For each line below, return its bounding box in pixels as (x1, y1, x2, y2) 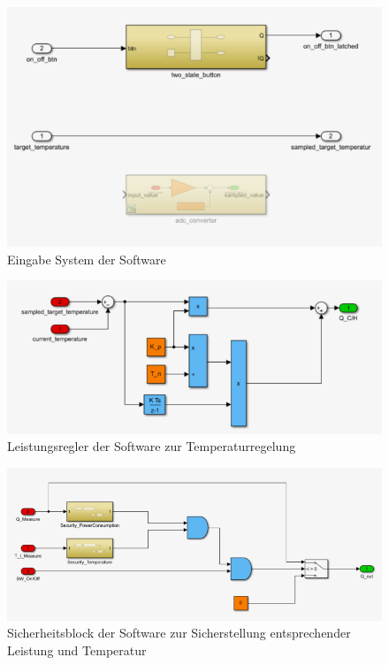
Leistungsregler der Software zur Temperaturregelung (7, 437, 296, 455)
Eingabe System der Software (7, 249, 166, 268)
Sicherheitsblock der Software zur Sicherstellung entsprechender (7, 623, 351, 642)
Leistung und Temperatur (7, 640, 147, 659)
